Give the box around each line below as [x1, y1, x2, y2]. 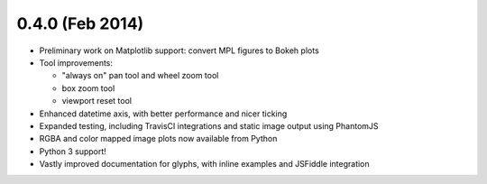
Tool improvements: [39, 57, 113, 68]
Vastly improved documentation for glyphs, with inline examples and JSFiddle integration [39, 159, 370, 170]
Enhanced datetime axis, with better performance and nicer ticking [39, 108, 288, 119]
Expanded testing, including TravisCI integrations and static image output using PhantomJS [39, 120, 379, 131]
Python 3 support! [39, 145, 107, 157]
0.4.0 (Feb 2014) [16, 14, 144, 33]
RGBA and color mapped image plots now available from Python [39, 133, 278, 144]
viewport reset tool [61, 96, 133, 106]
